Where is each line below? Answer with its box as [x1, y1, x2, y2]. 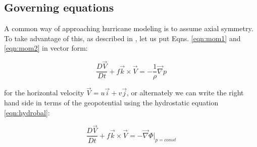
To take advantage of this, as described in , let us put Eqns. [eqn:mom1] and [4, 33, 241, 43]
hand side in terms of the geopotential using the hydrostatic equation [4, 97, 219, 108]
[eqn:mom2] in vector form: [4, 43, 88, 53]
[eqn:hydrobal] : [4, 107, 50, 117]
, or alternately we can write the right [126, 87, 244, 98]
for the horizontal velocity [4, 87, 84, 98]
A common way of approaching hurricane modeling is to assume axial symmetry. [4, 23, 253, 34]
